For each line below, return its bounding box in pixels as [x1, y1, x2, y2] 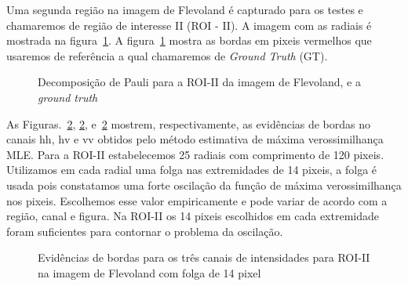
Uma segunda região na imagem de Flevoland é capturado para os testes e [6, 2, 363, 17]
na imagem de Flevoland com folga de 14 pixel [38, 264, 261, 281]
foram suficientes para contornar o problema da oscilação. [6, 223, 283, 239]
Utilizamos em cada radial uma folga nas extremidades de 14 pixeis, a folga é [6, 161, 377, 178]
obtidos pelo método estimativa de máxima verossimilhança [97, 131, 384, 147]
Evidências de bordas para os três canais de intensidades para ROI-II [38, 249, 370, 266]
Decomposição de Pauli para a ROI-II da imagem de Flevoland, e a [38, 74, 361, 90]
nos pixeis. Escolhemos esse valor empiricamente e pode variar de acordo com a [6, 192, 388, 208]
